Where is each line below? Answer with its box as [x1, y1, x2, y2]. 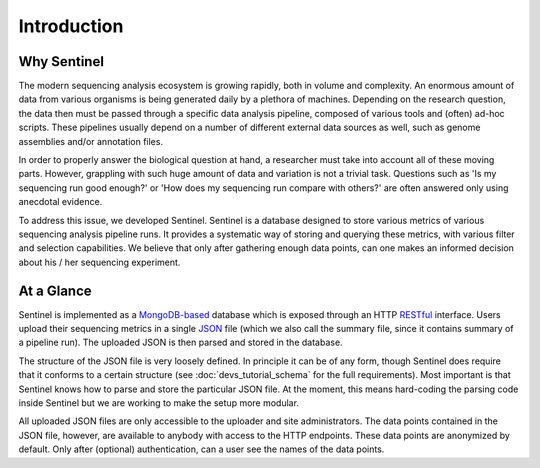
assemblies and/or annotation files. [18, 135, 164, 147]
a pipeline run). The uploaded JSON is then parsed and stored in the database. [18, 336, 344, 349]
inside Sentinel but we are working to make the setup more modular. [18, 397, 300, 409]
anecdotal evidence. [18, 196, 103, 208]
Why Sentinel [18, 53, 105, 70]
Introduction [18, 15, 124, 37]
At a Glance [18, 282, 92, 299]
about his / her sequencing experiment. [18, 256, 181, 268]
